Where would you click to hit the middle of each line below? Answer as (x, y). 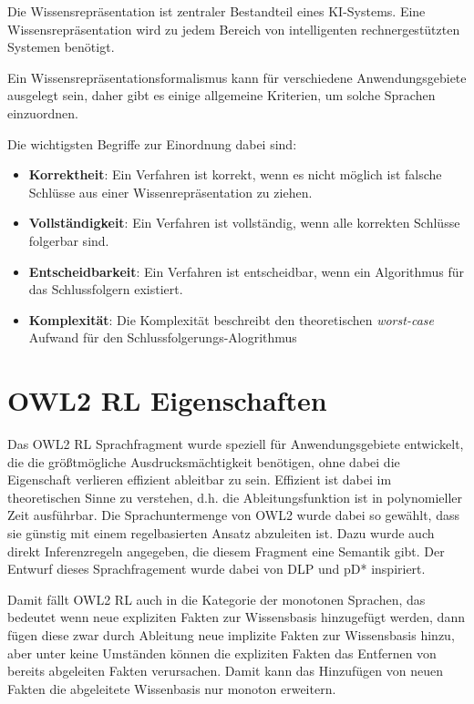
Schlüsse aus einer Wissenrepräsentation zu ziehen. (170, 192)
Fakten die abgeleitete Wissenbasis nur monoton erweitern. (172, 688)
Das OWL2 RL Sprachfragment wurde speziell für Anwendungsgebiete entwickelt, (236, 444)
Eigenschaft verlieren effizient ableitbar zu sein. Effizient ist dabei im (200, 480)
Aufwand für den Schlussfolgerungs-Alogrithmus (163, 337)
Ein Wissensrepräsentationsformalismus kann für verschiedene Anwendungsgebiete (237, 77)
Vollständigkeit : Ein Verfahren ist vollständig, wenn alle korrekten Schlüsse (244, 223)
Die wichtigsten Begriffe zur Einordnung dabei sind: (152, 143)
